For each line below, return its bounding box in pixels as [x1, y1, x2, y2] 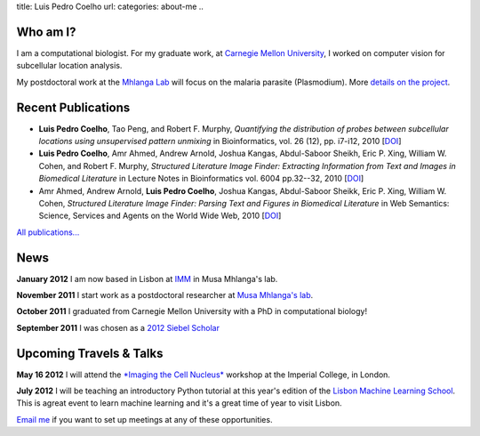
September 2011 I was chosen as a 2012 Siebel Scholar [16, 322, 220, 333]
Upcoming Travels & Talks [16, 345, 164, 360]
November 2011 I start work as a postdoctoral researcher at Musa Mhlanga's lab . [16, 290, 314, 301]
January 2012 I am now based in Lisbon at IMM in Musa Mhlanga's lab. [16, 273, 278, 284]
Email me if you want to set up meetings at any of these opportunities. [16, 414, 273, 424]
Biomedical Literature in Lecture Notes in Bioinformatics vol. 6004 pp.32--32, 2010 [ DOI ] [38, 174, 364, 184]
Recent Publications [16, 100, 131, 115]
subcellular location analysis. [16, 61, 123, 71]
